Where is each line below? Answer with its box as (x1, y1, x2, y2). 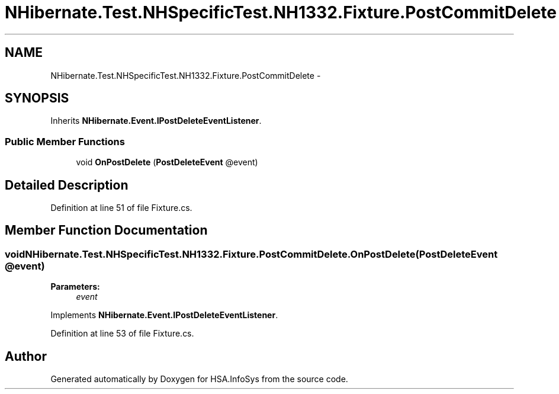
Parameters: (50, 281, 100, 292)
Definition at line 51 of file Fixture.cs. (50, 203, 192, 213)
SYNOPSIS (5, 91, 69, 106)
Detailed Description (5, 177, 128, 193)
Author (5, 348, 47, 364)
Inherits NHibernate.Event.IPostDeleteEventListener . (50, 116, 262, 126)
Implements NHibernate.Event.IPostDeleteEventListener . (50, 310, 278, 321)
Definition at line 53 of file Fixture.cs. (50, 328, 194, 339)
